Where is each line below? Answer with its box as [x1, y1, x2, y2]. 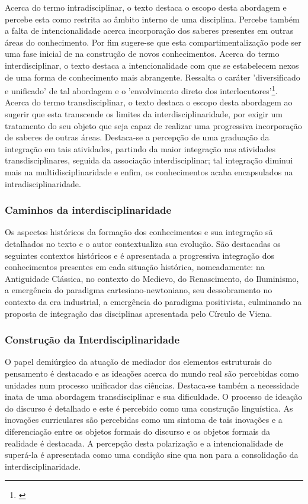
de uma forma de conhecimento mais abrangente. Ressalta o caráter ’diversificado [5, 70, 300, 83]
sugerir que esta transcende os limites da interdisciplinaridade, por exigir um [5, 108, 283, 120]
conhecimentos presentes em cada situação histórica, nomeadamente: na [5, 261, 265, 273]
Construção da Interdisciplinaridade [5, 332, 180, 347]
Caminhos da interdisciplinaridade [5, 203, 172, 217]
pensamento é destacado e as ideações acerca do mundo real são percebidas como [5, 367, 299, 379]
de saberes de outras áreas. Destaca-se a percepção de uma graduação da [5, 131, 269, 143]
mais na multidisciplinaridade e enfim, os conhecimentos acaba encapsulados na [5, 165, 293, 178]
